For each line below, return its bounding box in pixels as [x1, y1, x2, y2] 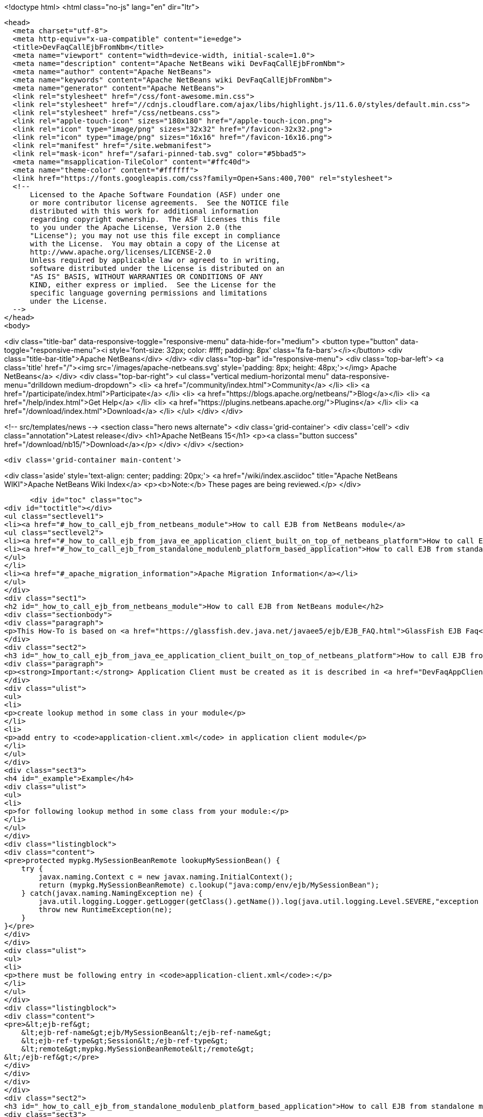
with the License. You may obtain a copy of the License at [30, 240, 280, 248]
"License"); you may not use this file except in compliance [30, 231, 280, 240]
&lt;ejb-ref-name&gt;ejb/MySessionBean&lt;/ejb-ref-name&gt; [21, 1028, 272, 1037]
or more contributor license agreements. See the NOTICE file [30, 199, 289, 207]
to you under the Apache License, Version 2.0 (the [30, 223, 241, 231]
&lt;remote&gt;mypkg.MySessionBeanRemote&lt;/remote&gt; [21, 1045, 254, 1053]
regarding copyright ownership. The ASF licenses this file [30, 215, 280, 223]
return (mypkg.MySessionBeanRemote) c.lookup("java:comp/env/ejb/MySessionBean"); [38, 881, 380, 889]
